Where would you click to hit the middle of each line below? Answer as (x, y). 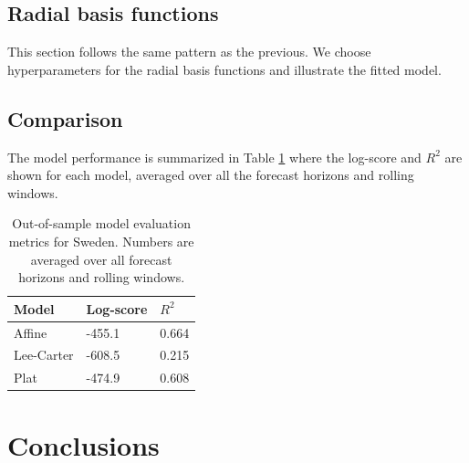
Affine (31, 332)
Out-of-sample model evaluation (101, 223)
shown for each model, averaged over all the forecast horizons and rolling (211, 175)
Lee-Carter (44, 355)
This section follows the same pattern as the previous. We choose (189, 52)
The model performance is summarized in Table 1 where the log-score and (214, 157)
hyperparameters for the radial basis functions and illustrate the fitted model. (224, 69)
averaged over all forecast (101, 259)
